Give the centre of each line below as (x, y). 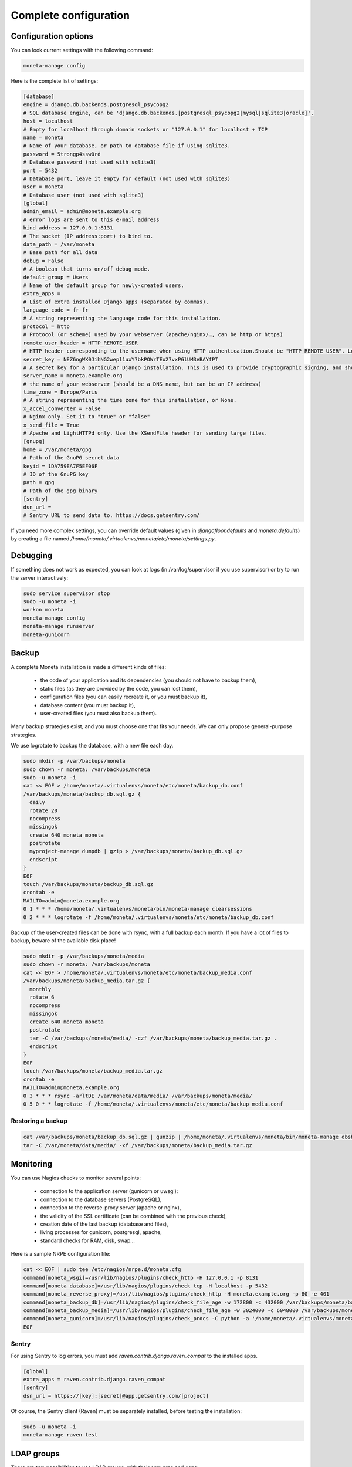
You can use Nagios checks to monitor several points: (76, 1178)
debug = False (43, 261)
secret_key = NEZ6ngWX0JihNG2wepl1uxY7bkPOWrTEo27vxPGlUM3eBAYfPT (121, 359)
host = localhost (48, 121)
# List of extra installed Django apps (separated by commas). (116, 302)
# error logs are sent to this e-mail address (91, 219)
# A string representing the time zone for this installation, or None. (130, 400)
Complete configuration (70, 15)
